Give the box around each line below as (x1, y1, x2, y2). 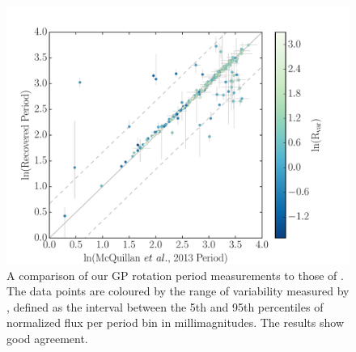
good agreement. (6, 329, 88, 346)
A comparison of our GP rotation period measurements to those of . (6, 266, 344, 283)
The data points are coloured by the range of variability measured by (6, 282, 350, 299)
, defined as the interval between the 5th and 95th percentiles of (6, 298, 324, 315)
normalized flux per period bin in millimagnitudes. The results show (6, 314, 345, 331)
